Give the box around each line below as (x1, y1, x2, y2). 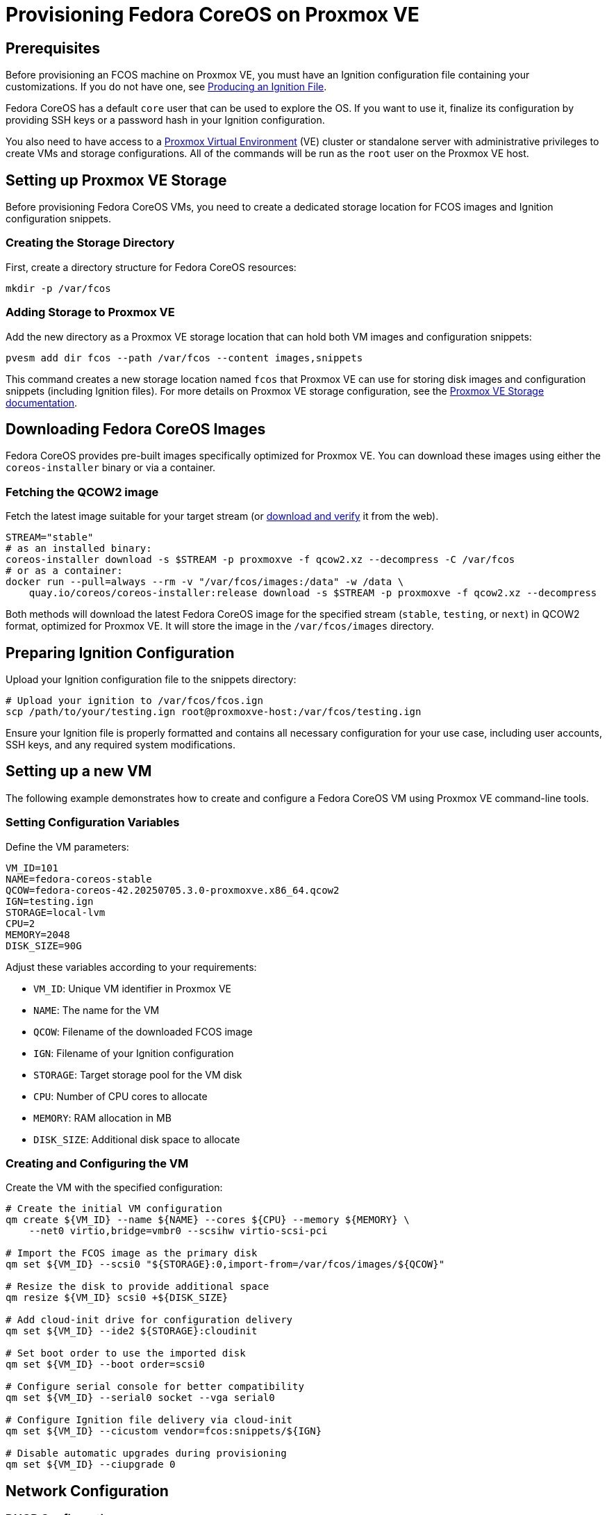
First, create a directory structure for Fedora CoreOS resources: (6, 261, 297, 273)
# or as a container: (6, 565, 123, 577)
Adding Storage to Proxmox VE (6, 305, 175, 320)
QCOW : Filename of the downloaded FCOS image (33, 1025, 253, 1038)
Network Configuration (6, 1482, 169, 1500)
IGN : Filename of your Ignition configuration (33, 1047, 234, 1059)
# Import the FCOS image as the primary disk (6, 1247, 258, 1259)
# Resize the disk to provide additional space (6, 1281, 269, 1293)
